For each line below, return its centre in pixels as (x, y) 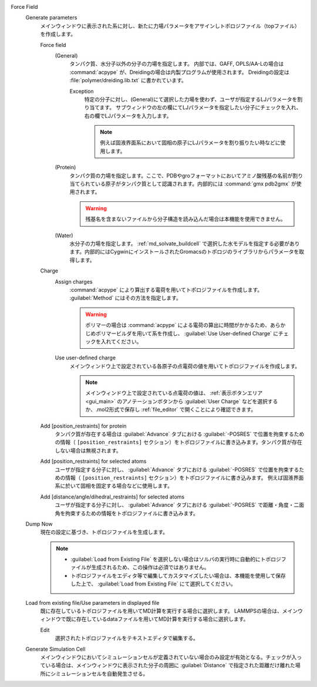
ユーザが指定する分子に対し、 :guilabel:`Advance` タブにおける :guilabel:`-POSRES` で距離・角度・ (174, 505)
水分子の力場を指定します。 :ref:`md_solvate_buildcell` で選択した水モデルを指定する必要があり (185, 243)
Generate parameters (51, 18)
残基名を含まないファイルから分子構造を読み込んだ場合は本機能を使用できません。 (186, 219)
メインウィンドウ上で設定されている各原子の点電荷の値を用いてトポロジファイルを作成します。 (185, 366)
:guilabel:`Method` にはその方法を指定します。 (125, 298)
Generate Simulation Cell (55, 649)
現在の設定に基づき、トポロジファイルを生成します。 (104, 532)
